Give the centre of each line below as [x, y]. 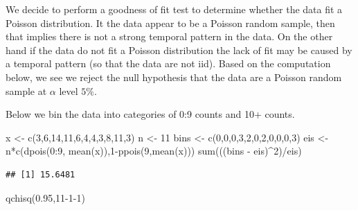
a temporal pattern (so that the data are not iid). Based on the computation [168, 63]
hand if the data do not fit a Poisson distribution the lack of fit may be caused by [179, 50]
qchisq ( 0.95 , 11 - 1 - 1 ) [45, 197]
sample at [26, 90]
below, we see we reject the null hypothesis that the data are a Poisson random [174, 77]
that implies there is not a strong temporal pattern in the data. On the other [169, 36]
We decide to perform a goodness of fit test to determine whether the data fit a [174, 9]
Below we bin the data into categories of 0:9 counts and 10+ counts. [150, 114]
